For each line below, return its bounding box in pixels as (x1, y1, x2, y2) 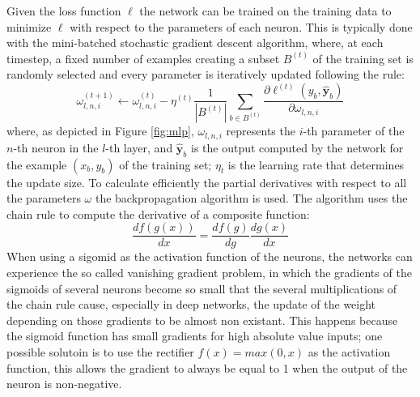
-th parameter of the (303, 122, 405, 139)
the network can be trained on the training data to (139, 2, 392, 19)
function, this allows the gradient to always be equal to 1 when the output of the (6, 359, 408, 376)
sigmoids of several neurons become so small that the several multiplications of (6, 280, 397, 297)
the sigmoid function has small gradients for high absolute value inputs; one (6, 327, 383, 344)
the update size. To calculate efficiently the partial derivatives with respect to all (6, 173, 407, 190)
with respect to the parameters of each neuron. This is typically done (70, 18, 413, 35)
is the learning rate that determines (227, 156, 405, 173)
